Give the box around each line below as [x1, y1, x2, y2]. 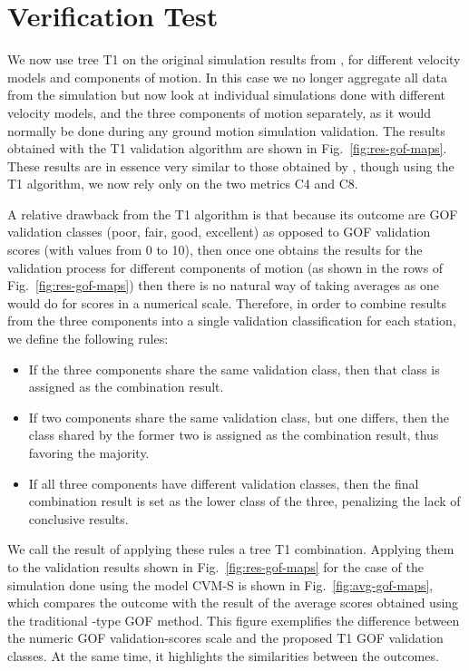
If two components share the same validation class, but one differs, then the [28, 407, 450, 426]
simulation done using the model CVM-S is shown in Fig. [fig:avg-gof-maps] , [7, 575, 434, 594]
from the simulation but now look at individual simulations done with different [7, 85, 445, 104]
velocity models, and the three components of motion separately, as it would [7, 102, 432, 122]
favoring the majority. [28, 443, 150, 462]
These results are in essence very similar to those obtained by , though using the [7, 156, 454, 175]
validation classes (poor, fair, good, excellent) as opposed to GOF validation [7, 222, 431, 241]
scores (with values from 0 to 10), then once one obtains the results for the [7, 240, 423, 259]
